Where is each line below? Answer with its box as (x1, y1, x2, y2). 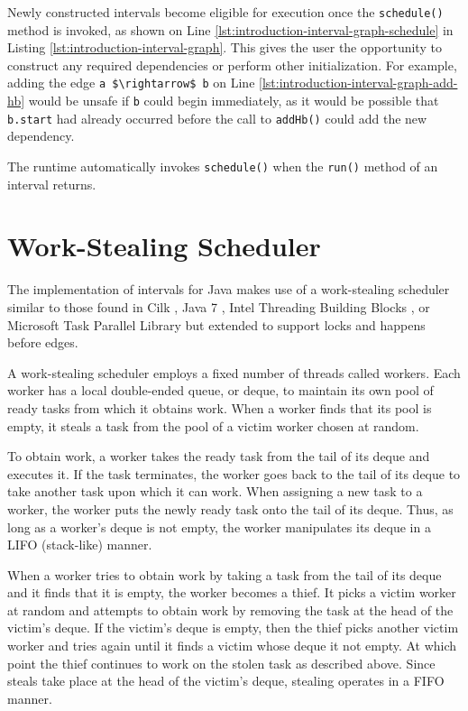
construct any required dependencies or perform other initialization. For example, (7, 55, 457, 74)
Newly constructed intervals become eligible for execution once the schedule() (7, 3, 444, 21)
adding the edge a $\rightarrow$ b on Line (7, 73, 255, 92)
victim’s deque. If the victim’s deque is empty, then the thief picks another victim (7, 618, 459, 637)
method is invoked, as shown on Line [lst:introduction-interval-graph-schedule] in (7, 20, 454, 39)
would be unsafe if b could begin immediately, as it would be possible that (28, 91, 439, 110)
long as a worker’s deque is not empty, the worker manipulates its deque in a (7, 517, 431, 536)
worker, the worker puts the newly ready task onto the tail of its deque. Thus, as (7, 499, 454, 518)
